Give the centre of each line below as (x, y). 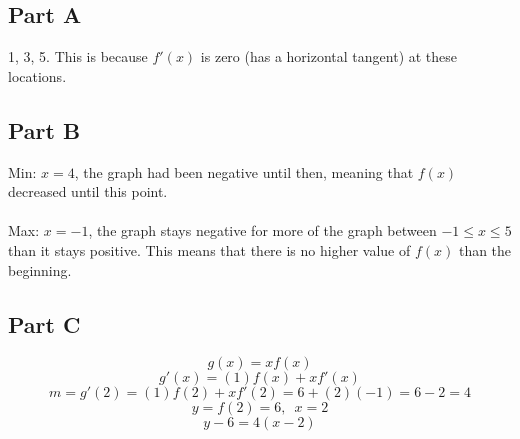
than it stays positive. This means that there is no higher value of (209, 249)
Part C (44, 323)
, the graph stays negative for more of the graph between (262, 230)
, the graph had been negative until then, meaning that (244, 171)
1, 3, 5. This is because (78, 56)
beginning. (40, 269)
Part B (44, 129)
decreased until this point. (88, 191)
